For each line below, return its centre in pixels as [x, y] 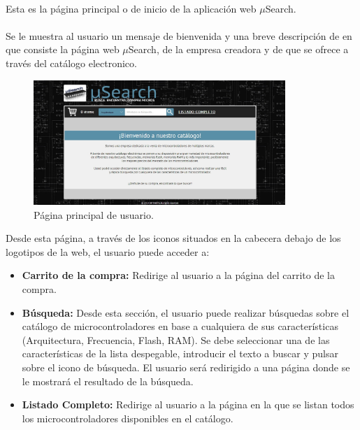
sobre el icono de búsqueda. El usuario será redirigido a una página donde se [186, 367]
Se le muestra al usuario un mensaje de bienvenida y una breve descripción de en [179, 35]
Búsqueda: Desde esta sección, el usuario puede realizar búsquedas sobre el [186, 312]
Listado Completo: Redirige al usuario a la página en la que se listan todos [188, 404]
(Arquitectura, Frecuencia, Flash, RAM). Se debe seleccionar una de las [176, 339]
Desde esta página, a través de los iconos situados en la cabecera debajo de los [173, 238]
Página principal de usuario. [94, 214]
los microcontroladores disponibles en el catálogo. [128, 418]
